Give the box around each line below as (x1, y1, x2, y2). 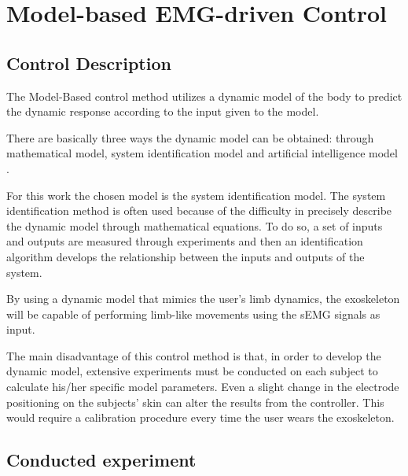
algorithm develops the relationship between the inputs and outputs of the (6, 248, 365, 264)
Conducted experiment (6, 448, 197, 472)
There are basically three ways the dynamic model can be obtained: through (6, 129, 374, 146)
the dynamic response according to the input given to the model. (6, 103, 319, 120)
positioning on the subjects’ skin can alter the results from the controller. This (6, 393, 384, 410)
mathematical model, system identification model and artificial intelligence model (6, 145, 398, 161)
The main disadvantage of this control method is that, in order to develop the (6, 347, 381, 363)
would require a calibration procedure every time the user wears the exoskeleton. (6, 409, 395, 426)
